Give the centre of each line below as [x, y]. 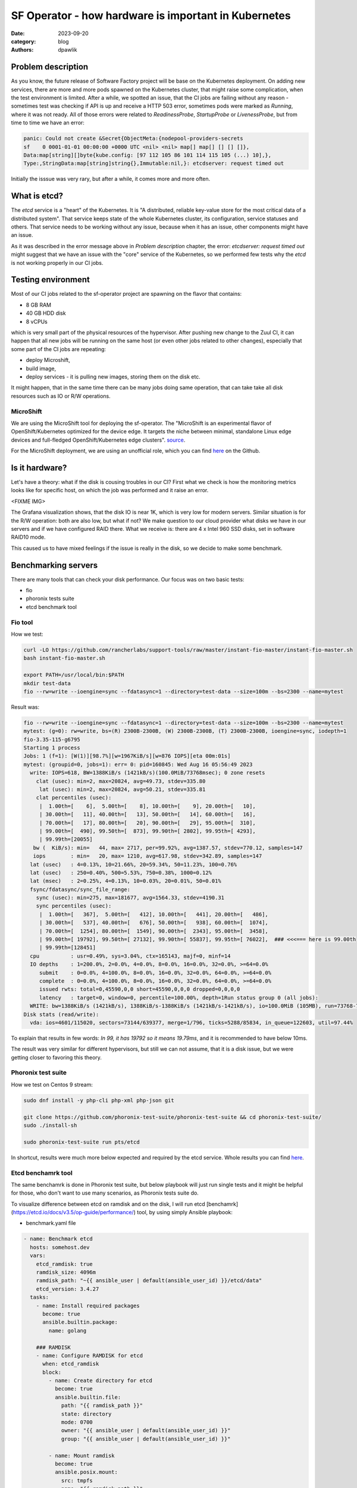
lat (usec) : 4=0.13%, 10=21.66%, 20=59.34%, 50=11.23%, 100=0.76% [134, 864]
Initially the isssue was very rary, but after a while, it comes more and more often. [111, 179]
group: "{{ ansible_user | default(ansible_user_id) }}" [146, 1439]
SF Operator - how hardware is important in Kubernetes [151, 15]
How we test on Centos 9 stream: [52, 1084]
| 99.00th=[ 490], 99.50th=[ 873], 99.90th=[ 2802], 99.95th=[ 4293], [147, 831]
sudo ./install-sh [50, 1125]
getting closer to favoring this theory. [57, 1057]
